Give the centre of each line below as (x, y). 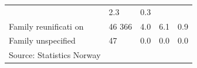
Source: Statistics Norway (55, 55)
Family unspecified (42, 40)
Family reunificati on (46, 26)
